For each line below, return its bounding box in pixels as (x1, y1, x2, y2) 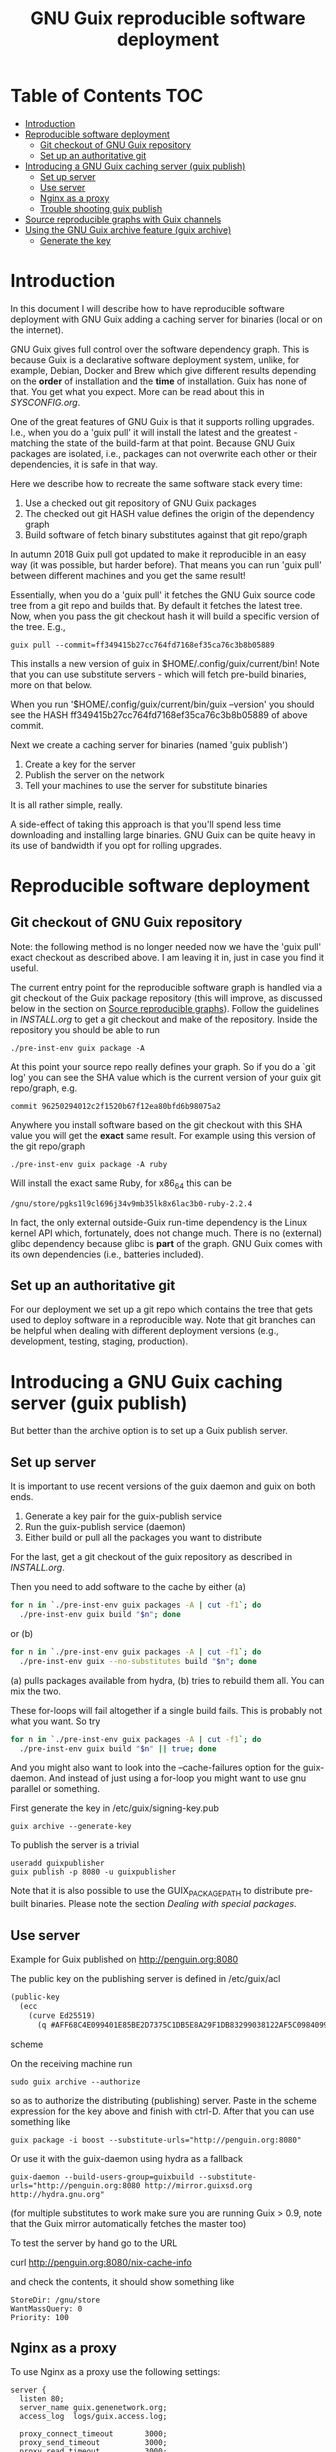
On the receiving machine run (10, 2057, 133, 2069)
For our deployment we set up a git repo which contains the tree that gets (10, 1303, 313, 1316)
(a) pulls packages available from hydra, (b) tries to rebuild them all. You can (10, 1674, 325, 1686)
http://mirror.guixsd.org (144, 2180, 253, 2191)
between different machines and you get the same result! (10, 569, 247, 581)
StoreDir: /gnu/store (10, 2295, 101, 2305)
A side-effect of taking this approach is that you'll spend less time (10, 818, 282, 830)
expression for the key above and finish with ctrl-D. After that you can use (10, 2105, 315, 2117)
